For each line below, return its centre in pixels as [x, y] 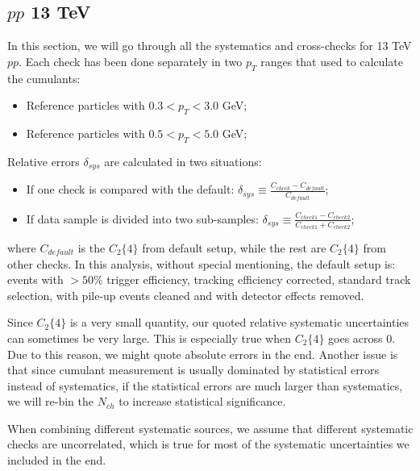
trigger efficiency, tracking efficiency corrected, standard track [259, 279]
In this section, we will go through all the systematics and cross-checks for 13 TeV [210, 46]
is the [91, 247]
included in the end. [57, 460]
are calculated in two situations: [183, 161]
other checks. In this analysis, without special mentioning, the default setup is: [202, 263]
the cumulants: [44, 78]
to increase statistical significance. [202, 401]
